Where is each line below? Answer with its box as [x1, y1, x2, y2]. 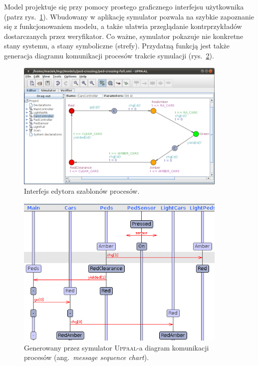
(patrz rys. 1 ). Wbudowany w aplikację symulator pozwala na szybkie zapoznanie [4, 11, 254, 21]
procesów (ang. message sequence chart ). [24, 352, 149, 363]
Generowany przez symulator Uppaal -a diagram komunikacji [24, 342, 209, 353]
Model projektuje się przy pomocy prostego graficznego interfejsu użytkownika [4, 1, 244, 11]
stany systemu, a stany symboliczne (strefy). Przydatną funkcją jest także [4, 40, 230, 51]
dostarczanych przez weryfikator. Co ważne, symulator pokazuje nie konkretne [4, 30, 244, 41]
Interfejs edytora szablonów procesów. [24, 186, 140, 196]
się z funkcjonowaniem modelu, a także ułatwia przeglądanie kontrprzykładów [4, 21, 242, 31]
